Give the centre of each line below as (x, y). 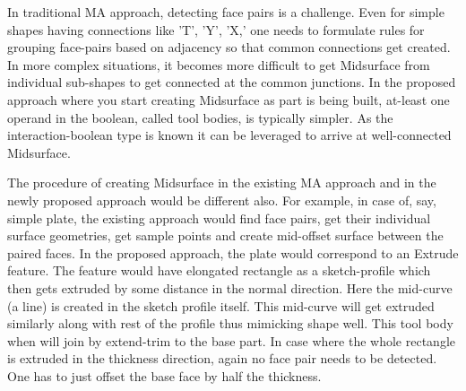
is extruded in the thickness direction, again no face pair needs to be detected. (222, 358)
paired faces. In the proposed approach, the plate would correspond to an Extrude (233, 252)
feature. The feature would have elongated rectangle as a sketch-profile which (219, 270)
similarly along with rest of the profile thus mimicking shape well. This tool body (230, 323)
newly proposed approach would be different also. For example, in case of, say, (222, 200)
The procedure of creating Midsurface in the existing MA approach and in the (222, 182)
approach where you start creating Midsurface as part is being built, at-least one (229, 99)
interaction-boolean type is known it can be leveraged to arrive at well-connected (229, 135)
